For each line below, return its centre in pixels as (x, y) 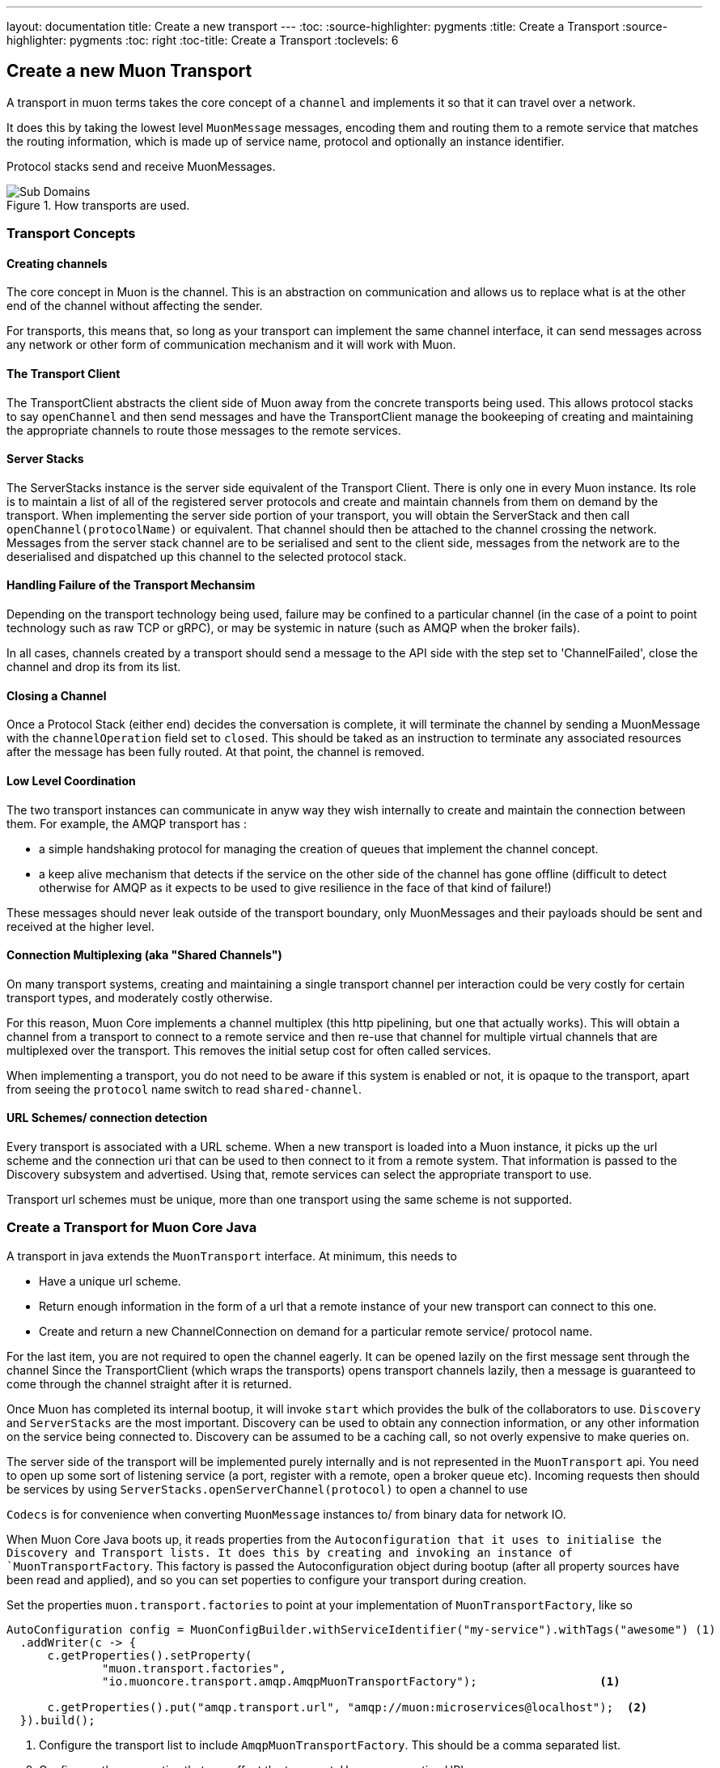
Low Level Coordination (71, 780)
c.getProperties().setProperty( (150, 1655)
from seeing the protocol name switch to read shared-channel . (184, 1089)
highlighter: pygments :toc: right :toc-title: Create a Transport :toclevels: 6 (203, 40)
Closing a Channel (57, 695)
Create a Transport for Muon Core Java (132, 1228)
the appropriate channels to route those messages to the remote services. (204, 430)
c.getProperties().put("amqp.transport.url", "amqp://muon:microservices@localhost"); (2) (347, 1707)
